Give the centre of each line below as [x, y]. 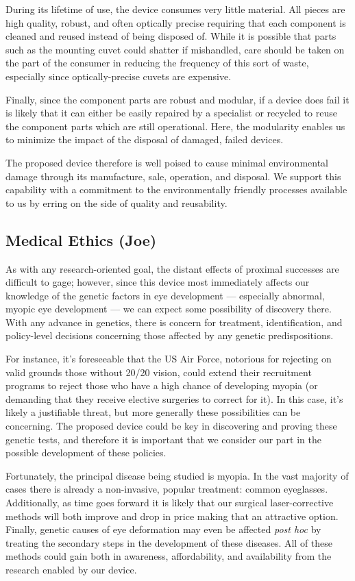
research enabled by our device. [71, 569]
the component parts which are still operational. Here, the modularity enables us [175, 126]
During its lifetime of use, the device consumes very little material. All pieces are [175, 9]
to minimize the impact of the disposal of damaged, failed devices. [145, 139]
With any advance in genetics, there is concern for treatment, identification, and [174, 322]
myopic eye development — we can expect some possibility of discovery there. [169, 309]
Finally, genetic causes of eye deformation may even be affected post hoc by [163, 529]
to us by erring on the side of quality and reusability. [117, 202]
